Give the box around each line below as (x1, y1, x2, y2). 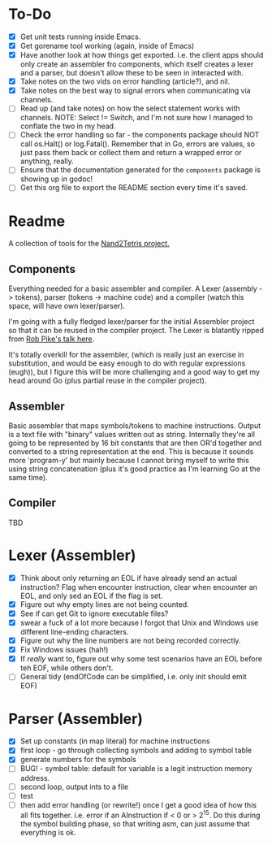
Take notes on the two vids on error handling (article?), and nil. (19, 76, 231, 86)
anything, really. (19, 156, 75, 167)
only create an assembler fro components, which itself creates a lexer (19, 59, 254, 69)
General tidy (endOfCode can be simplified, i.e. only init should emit (19, 672, 248, 682)
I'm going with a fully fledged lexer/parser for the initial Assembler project (8, 317, 255, 327)
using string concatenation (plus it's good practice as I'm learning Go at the (8, 464, 261, 474)
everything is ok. (19, 828, 76, 838)
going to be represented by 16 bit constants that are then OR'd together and (8, 438, 262, 448)
